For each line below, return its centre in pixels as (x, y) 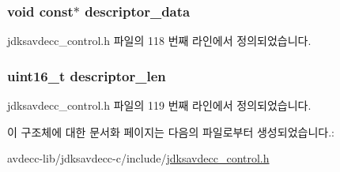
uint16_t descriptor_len (87, 75)
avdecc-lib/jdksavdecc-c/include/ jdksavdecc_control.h (138, 158)
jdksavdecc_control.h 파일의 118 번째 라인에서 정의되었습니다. (159, 41)
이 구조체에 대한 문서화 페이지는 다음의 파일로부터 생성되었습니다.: (171, 131)
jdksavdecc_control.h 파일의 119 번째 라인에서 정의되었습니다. (159, 105)
